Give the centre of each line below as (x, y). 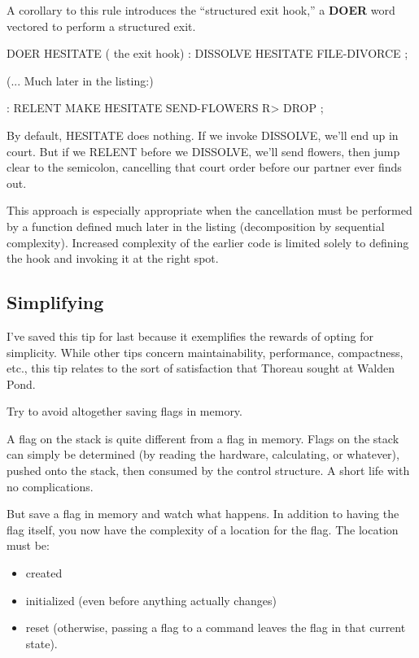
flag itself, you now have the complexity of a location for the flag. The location (203, 529)
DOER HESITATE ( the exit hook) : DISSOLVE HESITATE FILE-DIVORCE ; (207, 53)
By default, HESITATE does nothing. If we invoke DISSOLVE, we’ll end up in (203, 135)
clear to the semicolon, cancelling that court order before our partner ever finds (204, 167)
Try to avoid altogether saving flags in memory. (124, 411)
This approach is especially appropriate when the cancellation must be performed (209, 210)
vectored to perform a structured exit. (101, 26)
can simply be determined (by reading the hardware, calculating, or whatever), (203, 454)
